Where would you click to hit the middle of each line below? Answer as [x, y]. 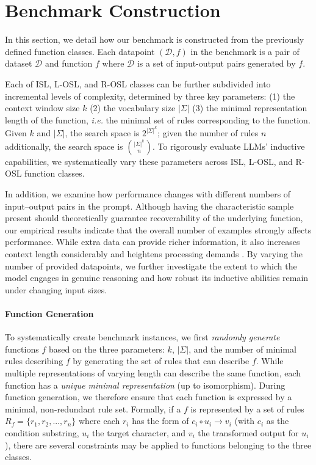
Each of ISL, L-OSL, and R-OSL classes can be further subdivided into [138, 83]
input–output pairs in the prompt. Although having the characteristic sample [149, 206]
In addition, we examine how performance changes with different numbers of [148, 194]
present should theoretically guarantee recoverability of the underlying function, [154, 218]
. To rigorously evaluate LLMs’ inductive [228, 146]
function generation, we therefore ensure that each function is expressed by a [149, 397]
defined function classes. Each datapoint [80, 51]
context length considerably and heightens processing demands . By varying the [154, 254]
